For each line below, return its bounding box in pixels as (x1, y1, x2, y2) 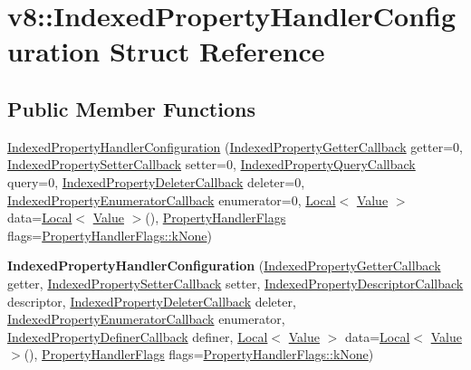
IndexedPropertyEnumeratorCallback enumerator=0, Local (7, 190, 336, 209)
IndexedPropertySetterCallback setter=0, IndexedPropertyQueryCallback (7, 155, 416, 174)
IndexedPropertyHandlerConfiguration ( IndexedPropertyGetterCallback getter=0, (7, 137, 463, 156)
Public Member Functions (7, 94, 255, 122)
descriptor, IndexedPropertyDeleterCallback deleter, (7, 291, 296, 310)
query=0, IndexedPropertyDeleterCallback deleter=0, (7, 172, 305, 191)
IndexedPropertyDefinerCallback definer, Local (7, 327, 268, 346)
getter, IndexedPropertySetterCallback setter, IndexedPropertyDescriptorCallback (7, 273, 464, 292)
